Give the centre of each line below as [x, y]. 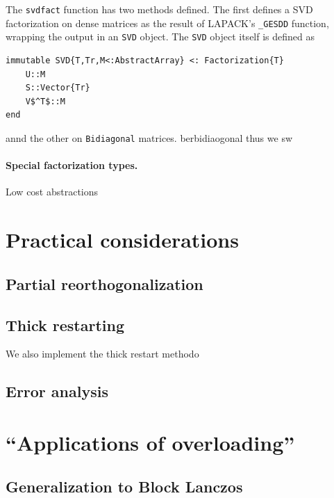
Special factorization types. [72, 165]
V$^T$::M [45, 101]
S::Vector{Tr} [58, 88]
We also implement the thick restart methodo [102, 354]
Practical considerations [122, 240]
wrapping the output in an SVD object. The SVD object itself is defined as [160, 37]
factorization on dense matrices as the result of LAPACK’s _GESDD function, [167, 23]
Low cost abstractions [52, 192]
